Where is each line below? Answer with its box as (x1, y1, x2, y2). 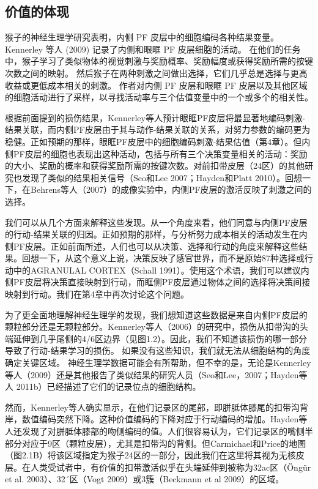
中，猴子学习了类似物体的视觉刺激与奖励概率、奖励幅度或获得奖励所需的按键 (5, 54, 313, 67)
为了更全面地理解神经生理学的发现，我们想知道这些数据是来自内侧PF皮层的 (5, 308, 308, 321)
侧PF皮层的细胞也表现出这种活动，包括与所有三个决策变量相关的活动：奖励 (5, 147, 308, 160)
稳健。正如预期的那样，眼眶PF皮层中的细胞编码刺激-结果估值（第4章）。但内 (5, 135, 311, 147)
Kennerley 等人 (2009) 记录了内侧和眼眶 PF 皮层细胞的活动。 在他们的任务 (5, 42, 301, 55)
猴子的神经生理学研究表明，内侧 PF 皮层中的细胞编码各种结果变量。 (5, 31, 279, 43)
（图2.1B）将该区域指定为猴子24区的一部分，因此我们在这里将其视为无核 (5, 449, 296, 461)
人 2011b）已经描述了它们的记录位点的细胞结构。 (5, 380, 201, 393)
